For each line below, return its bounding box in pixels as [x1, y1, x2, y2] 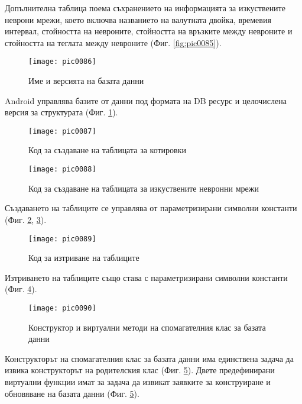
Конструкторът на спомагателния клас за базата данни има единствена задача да [5, 352, 294, 364]
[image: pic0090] [28, 303, 96, 312]
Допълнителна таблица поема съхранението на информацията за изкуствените [5, 2, 285, 14]
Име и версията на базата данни [28, 75, 144, 87]
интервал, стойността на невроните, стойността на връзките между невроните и [5, 25, 293, 37]
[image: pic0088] [28, 165, 96, 174]
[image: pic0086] [28, 57, 96, 66]
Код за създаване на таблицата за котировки [28, 144, 186, 156]
